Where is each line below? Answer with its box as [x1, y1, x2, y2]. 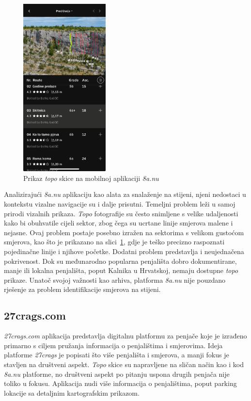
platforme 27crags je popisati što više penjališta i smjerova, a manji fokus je [4, 350, 229, 360]
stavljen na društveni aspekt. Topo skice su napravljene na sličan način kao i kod [4, 359, 244, 369]
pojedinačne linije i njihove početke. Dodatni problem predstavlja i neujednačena [4, 246, 244, 256]
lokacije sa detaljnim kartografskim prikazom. [4, 387, 140, 398]
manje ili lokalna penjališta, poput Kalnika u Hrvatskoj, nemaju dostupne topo [4, 265, 238, 275]
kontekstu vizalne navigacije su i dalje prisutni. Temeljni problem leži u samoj [4, 199, 235, 209]
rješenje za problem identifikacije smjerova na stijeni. [4, 284, 161, 294]
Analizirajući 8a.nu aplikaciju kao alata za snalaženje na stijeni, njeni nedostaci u [4, 189, 246, 199]
